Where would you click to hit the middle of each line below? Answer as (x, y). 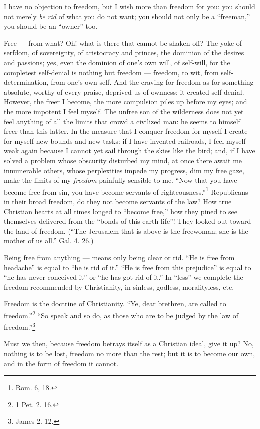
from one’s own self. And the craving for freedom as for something (152, 82)
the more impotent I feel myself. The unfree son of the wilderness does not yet (124, 111)
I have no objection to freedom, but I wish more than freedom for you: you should (130, 6)
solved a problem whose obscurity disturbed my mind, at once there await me (123, 160)
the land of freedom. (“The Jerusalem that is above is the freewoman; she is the (126, 231)
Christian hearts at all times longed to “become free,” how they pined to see (121, 211)
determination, (26, 82)
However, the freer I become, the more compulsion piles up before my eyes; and (126, 102)
